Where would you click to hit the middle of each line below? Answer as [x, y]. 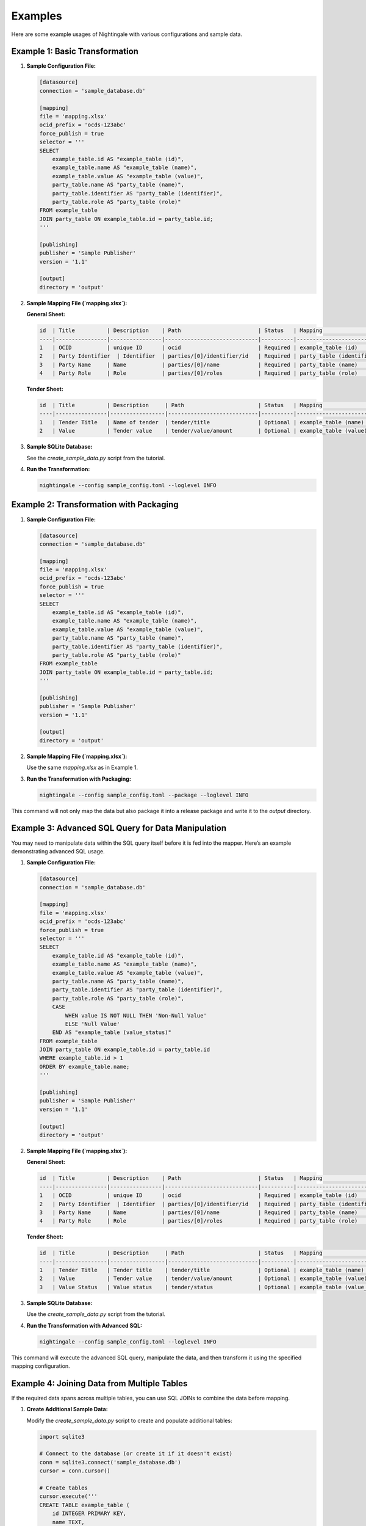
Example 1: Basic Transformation [75, 52]
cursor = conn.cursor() [75, 1471]
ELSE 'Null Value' [92, 1024]
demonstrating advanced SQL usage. [58, 851]
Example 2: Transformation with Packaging [95, 504]
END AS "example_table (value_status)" [112, 1032]
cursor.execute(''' [68, 1496]
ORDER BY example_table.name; [84, 1066]
